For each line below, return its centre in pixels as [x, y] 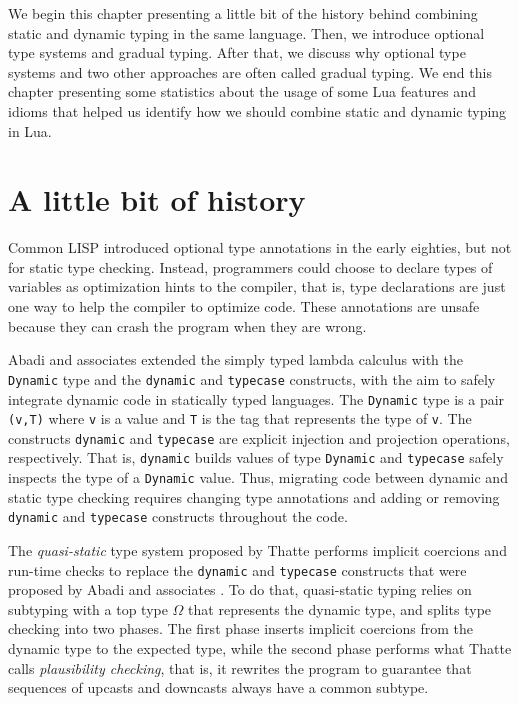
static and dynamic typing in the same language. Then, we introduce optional [246, 32]
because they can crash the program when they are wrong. [187, 325]
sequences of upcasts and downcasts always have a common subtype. [218, 687]
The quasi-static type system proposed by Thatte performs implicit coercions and [257, 550]
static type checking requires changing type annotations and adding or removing [254, 496]
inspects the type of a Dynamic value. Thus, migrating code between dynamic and [258, 477]
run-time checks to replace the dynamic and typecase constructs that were [237, 569]
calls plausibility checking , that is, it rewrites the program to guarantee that [240, 667]
